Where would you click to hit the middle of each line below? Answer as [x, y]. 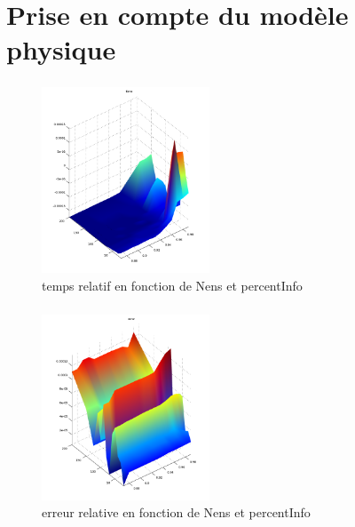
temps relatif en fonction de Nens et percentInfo [172, 285]
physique [61, 49]
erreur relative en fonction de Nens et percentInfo [176, 512]
